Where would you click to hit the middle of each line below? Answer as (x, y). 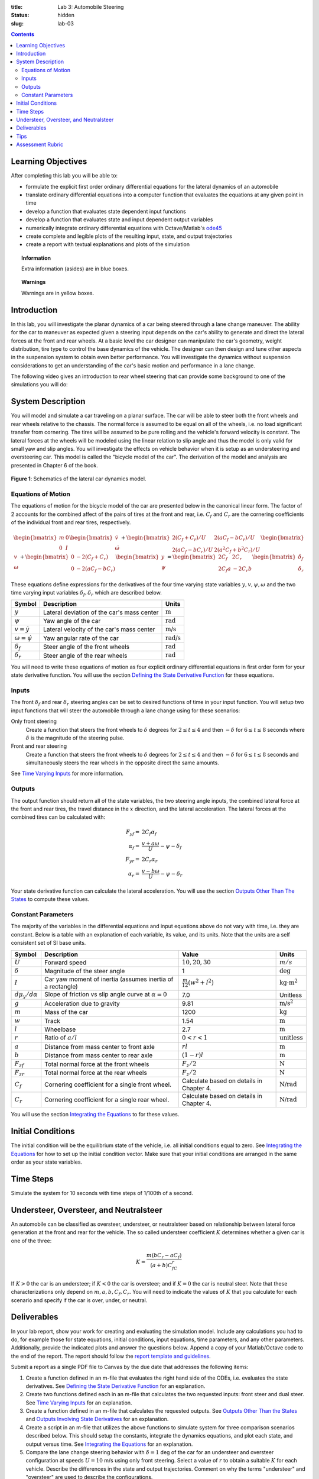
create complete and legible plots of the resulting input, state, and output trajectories (129, 236)
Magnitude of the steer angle (85, 971)
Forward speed (66, 963)
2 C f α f (149, 832)
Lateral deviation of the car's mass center (101, 612)
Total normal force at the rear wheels (96, 1073)
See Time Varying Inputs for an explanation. (79, 1403)
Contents (23, 34)
